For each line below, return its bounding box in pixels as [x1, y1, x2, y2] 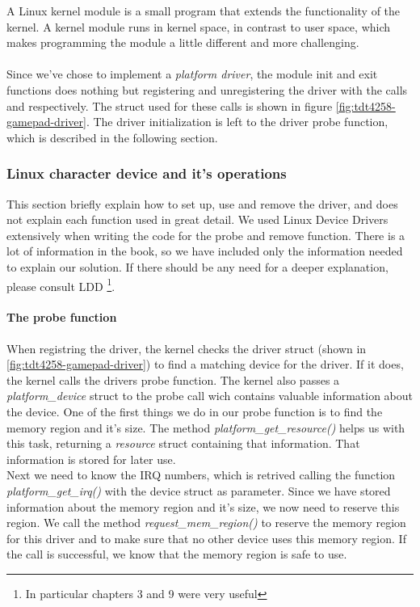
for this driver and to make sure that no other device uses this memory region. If [6, 529, 406, 546]
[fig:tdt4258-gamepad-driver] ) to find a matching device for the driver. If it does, [6, 356, 404, 373]
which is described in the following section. [6, 129, 218, 145]
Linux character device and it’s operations [6, 163, 287, 183]
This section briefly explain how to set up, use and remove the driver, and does [6, 195, 398, 212]
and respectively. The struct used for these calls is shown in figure [6, 97, 333, 114]
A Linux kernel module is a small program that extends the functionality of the [6, 2, 401, 19]
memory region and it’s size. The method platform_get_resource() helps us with [6, 419, 405, 436]
